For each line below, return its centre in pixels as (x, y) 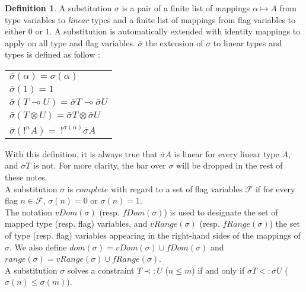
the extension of (174, 42)
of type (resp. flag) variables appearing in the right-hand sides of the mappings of (153, 235)
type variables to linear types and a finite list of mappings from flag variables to (150, 19)
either (15, 31)
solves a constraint (101, 270)
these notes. (26, 177)
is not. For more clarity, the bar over (100, 165)
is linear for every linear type (227, 153)
